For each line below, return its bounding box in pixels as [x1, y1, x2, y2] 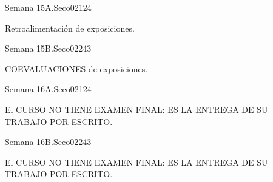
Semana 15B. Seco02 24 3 [5, 42, 92, 55]
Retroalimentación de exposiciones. [5, 21, 135, 34]
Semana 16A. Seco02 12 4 [5, 83, 92, 95]
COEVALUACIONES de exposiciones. [5, 62, 148, 75]
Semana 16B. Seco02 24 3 [5, 135, 92, 148]
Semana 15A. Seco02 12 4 [5, 1, 92, 13]
